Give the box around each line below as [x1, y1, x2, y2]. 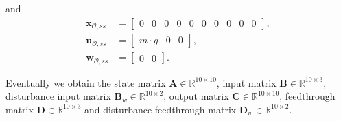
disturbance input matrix [5, 89, 111, 103]
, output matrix [163, 89, 229, 103]
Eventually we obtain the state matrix [5, 75, 166, 89]
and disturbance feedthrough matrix [84, 102, 237, 116]
